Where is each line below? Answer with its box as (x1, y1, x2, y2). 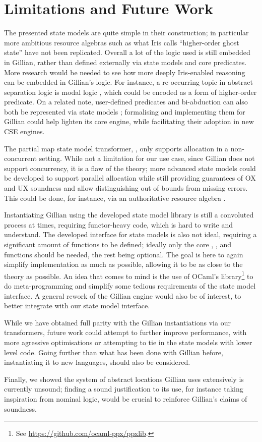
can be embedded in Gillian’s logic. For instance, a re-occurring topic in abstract (4, 77, 253, 87)
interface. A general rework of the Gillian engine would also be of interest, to (4, 290, 241, 301)
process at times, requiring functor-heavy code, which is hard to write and (4, 219, 233, 230)
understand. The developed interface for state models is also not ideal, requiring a (4, 229, 257, 240)
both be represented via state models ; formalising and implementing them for (4, 106, 245, 117)
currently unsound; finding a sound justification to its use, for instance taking (4, 383, 243, 394)
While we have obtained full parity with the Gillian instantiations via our (4, 317, 231, 327)
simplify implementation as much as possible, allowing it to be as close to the (4, 259, 243, 269)
